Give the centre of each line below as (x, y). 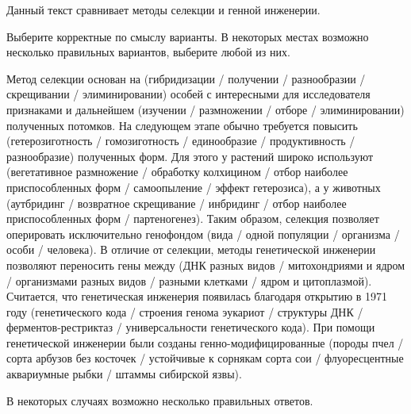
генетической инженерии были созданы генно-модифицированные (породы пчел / (205, 342)
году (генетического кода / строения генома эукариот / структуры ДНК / (185, 311)
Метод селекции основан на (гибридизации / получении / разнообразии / (186, 78)
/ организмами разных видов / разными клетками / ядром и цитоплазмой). (189, 280)
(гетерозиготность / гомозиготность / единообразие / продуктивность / (181, 141)
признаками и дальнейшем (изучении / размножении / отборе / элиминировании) (205, 109)
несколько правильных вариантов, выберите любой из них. (148, 52)
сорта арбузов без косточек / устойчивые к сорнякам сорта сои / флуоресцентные (205, 358)
